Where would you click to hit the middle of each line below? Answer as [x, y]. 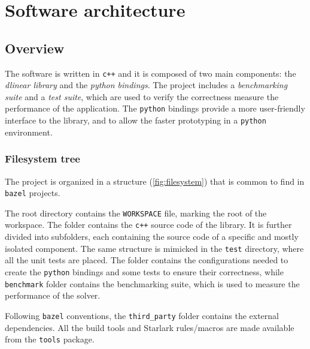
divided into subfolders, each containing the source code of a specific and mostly [152, 237]
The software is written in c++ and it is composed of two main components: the [151, 73]
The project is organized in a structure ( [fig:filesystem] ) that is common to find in [155, 181]
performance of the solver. [53, 295]
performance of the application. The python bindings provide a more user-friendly [155, 108]
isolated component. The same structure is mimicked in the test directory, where [154, 248]
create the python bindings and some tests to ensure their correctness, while [144, 271]
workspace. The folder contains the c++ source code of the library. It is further [148, 225]
